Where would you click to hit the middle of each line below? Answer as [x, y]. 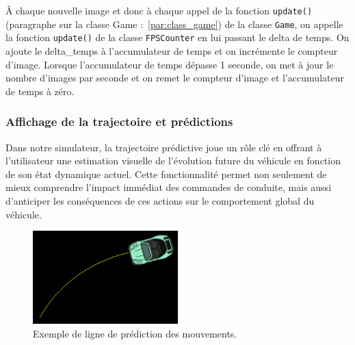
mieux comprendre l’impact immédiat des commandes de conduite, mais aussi [169, 187]
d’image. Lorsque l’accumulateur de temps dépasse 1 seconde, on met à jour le [170, 64]
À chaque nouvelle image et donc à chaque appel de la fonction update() [159, 10]
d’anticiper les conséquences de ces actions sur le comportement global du [160, 200]
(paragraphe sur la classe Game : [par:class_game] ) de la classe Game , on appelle [174, 24]
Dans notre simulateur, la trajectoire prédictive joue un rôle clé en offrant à [164, 147]
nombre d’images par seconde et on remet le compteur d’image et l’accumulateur [175, 78]
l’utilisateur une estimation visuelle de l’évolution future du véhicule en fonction [173, 161]
